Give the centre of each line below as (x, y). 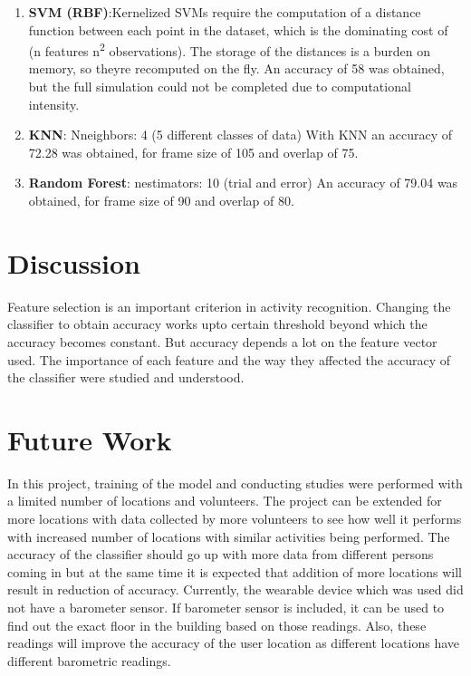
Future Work (90, 439)
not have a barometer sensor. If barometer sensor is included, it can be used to (226, 607)
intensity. (54, 104)
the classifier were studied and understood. (126, 377)
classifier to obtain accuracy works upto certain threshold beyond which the (217, 324)
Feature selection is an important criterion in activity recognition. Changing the (229, 306)
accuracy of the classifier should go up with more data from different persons (221, 554)
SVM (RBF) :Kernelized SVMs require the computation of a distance (225, 12)
